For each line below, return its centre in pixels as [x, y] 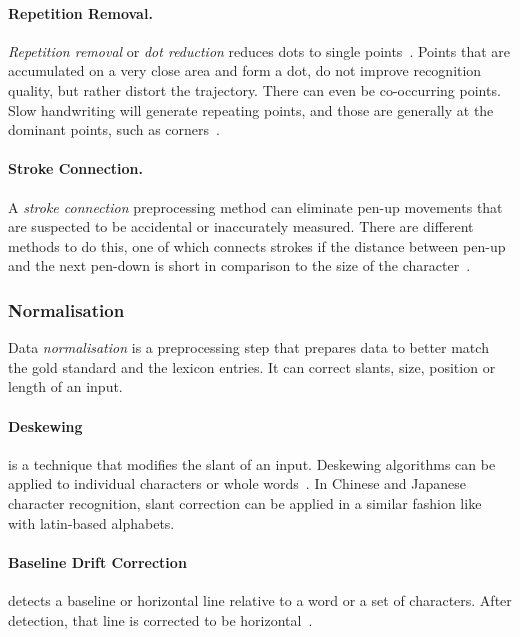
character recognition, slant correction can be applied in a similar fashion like [245, 502]
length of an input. [65, 386]
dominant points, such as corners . [114, 129]
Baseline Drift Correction [97, 561]
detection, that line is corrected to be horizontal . [160, 619]
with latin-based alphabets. [91, 522]
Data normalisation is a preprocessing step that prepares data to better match [248, 347]
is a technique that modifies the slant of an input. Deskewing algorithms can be [252, 463]
